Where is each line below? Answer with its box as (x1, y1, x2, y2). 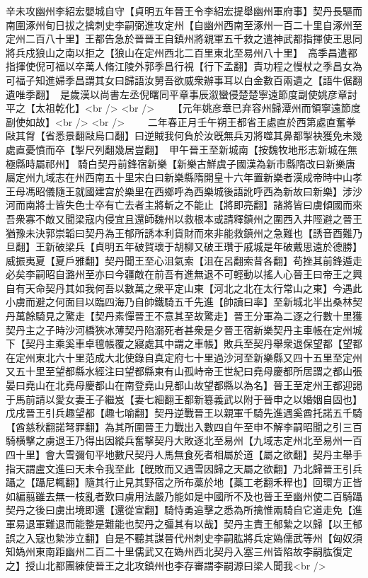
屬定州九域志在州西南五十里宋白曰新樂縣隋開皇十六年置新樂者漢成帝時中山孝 (6, 170, 362, 185)
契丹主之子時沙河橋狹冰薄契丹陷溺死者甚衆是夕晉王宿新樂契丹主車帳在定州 (6, 322, 352, 337)
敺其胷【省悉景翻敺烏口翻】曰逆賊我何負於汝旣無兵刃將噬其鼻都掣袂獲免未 (6, 128, 352, 143)
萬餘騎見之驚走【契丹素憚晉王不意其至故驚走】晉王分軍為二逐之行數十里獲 (15, 308, 362, 323)
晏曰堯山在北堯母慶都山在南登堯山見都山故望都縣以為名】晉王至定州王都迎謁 (6, 378, 362, 393)
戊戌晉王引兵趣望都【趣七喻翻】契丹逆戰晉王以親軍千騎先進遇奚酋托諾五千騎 (6, 405, 362, 420)
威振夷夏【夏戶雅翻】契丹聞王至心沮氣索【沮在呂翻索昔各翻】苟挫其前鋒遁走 (6, 253, 362, 267)
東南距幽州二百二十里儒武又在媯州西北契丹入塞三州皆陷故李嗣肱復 (35, 544, 343, 559)
